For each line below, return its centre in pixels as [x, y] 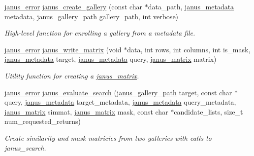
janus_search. [25, 147]
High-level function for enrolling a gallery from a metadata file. [100, 33]
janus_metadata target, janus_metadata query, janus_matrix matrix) [111, 59]
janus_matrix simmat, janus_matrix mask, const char [86, 111]
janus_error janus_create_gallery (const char [74, 6]
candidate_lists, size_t [208, 111]
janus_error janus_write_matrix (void [63, 49]
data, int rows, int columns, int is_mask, [189, 49]
